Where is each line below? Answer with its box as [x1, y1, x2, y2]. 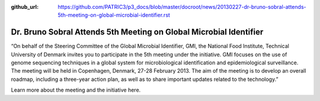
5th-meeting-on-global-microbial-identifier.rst [57, 12, 170, 19]
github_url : [11, 4, 39, 10]
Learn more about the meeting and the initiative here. [11, 86, 141, 94]
